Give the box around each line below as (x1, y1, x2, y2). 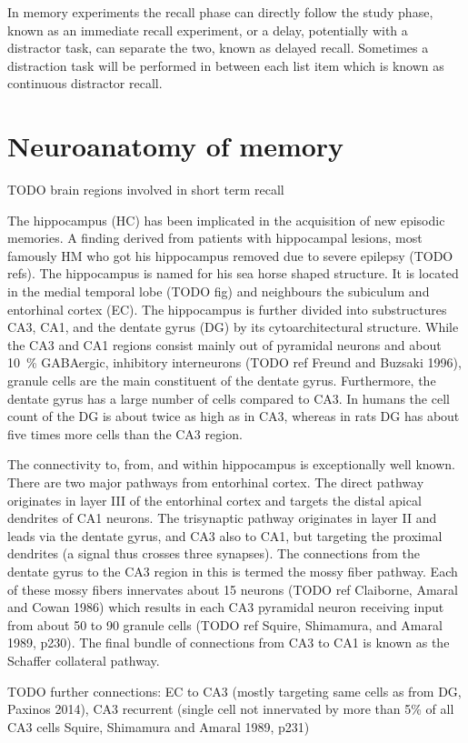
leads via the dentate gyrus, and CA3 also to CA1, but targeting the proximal (7, 526, 443, 545)
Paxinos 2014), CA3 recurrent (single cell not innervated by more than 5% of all (7, 699, 454, 718)
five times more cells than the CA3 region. (7, 424, 243, 443)
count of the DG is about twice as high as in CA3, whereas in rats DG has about (7, 407, 460, 426)
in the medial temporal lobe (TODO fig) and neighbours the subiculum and (7, 282, 430, 301)
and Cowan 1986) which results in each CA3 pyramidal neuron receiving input (7, 597, 444, 617)
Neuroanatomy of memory (7, 127, 344, 165)
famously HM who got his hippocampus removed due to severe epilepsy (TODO (7, 246, 453, 265)
